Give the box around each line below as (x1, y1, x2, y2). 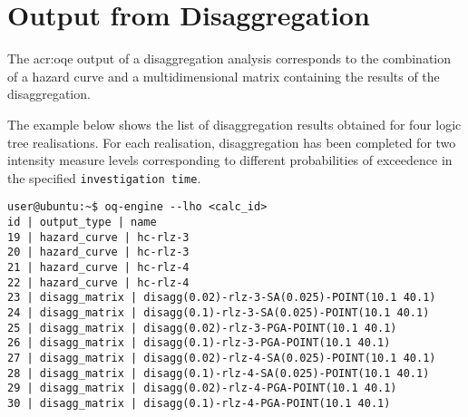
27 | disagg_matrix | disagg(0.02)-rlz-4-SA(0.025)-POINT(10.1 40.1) (7, 351, 436, 364)
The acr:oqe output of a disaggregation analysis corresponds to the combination (7, 49, 452, 68)
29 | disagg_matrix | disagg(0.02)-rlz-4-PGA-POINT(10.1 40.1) (7, 382, 397, 395)
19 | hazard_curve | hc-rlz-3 (7, 230, 190, 244)
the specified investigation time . (7, 168, 201, 187)
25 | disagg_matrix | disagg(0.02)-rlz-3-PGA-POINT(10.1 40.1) (7, 321, 397, 335)
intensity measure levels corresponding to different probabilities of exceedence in (7, 150, 453, 170)
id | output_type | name (7, 216, 157, 228)
